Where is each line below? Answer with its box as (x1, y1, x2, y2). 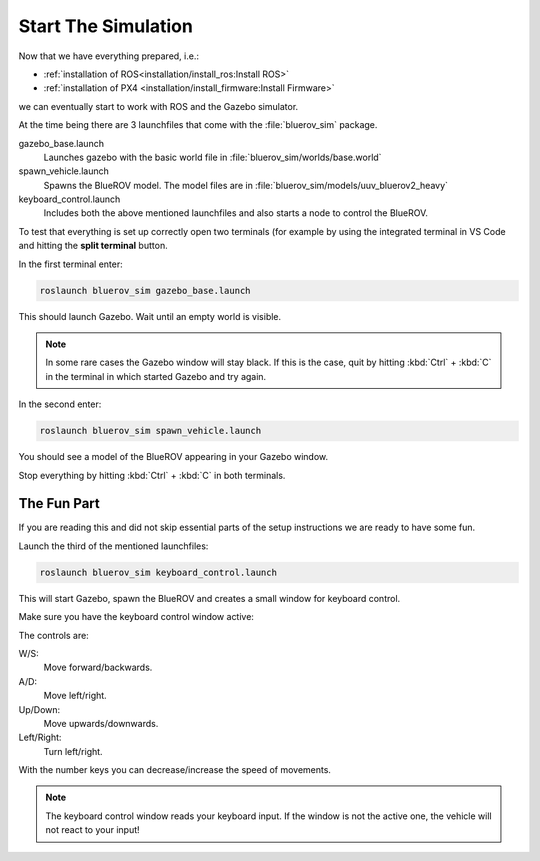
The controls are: (18, 629, 89, 641)
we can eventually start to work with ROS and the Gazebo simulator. (18, 100, 299, 112)
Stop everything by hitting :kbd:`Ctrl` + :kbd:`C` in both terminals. (18, 469, 286, 481)
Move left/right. (43, 690, 107, 702)
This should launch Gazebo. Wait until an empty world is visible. (18, 310, 282, 322)
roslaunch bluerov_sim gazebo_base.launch (39, 285, 251, 296)
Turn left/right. (43, 745, 104, 757)
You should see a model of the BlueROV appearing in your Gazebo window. (18, 451, 329, 463)
